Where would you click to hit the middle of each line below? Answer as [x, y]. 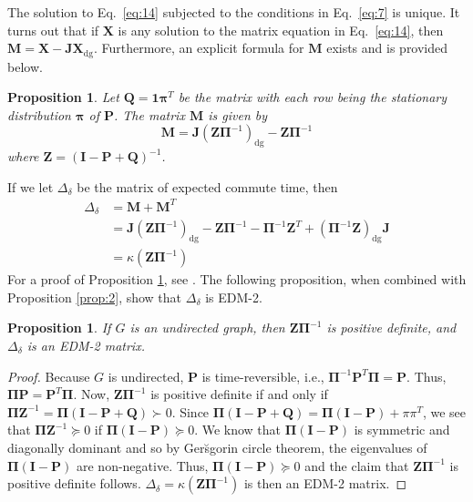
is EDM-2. [234, 297]
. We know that [238, 430]
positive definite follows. [74, 483]
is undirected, [146, 376]
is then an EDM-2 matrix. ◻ [325, 483]
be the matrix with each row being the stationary [313, 97]
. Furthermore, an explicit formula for [199, 48]
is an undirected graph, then [207, 328]
